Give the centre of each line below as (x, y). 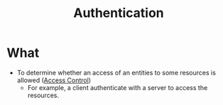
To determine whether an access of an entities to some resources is (116, 72)
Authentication (119, 13)
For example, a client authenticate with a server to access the (118, 87)
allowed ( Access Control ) (54, 80)
